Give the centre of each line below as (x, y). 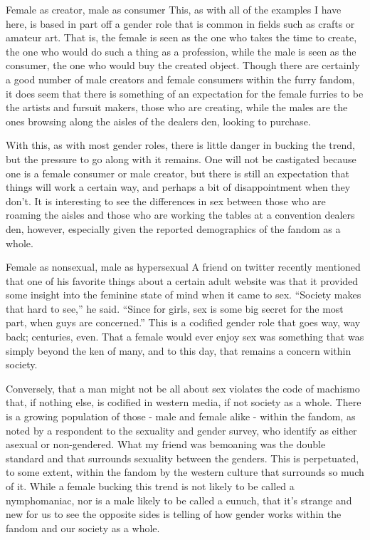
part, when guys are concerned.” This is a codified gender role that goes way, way (183, 322)
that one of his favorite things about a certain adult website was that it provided (182, 280)
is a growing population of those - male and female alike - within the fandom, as (181, 416)
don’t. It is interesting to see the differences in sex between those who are (166, 201)
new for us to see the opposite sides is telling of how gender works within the (174, 514)
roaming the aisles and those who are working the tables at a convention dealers (180, 215)
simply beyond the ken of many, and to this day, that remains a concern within (179, 350)
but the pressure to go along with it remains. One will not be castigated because (181, 159)
